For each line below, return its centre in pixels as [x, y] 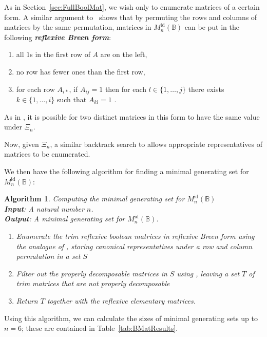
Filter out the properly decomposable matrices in [92, 273]
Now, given [22, 144]
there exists [206, 89]
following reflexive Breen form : [58, 37]
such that [72, 99]
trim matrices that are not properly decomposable [93, 283]
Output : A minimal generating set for [65, 219]
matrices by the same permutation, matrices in [78, 27]
